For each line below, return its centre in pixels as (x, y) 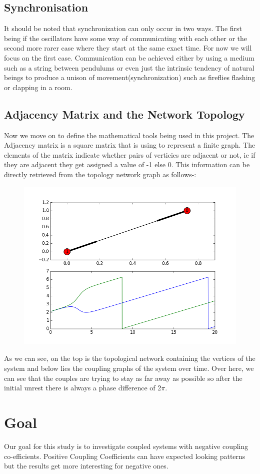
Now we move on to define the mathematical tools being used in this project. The (129, 135)
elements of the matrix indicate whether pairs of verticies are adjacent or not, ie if (130, 154)
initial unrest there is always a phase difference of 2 (83, 388)
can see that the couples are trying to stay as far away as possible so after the (123, 378)
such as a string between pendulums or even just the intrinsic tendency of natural (129, 67)
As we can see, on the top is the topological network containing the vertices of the (130, 358)
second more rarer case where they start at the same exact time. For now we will (128, 48)
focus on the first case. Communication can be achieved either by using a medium (129, 57)
